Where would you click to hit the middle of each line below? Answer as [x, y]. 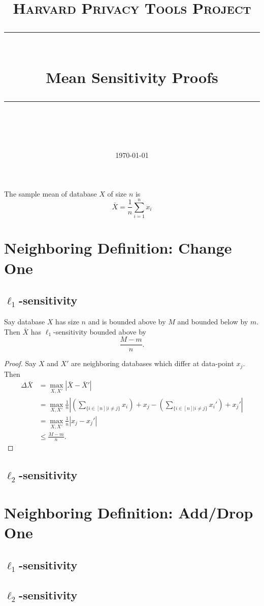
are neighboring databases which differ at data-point [153, 363]
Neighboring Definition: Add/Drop [129, 512]
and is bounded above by [127, 322]
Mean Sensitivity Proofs [132, 77]
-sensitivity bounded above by [100, 331]
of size [117, 193]
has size [67, 322]
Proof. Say [20, 363]
